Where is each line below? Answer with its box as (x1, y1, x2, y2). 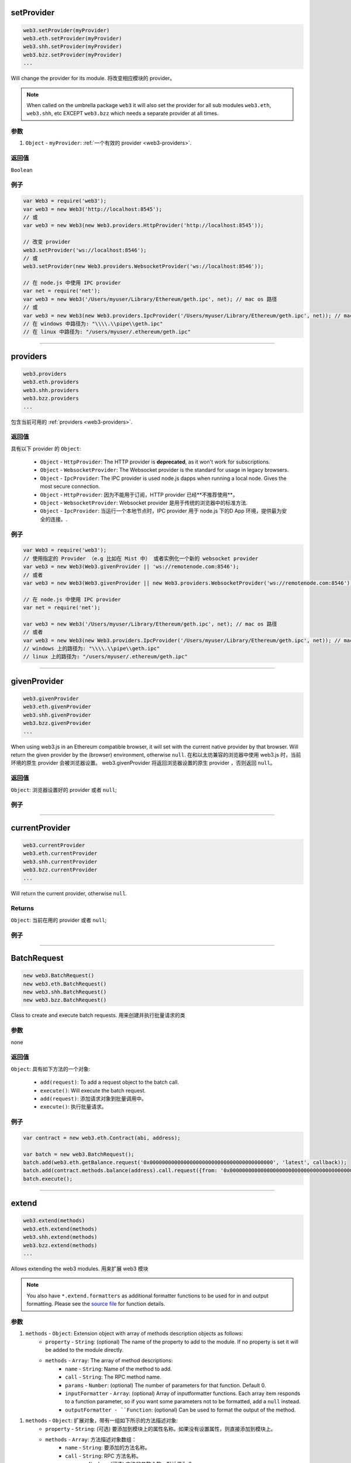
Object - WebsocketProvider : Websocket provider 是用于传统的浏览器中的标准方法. (40, 499, 248, 506)
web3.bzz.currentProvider (23, 867, 98, 873)
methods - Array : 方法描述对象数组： (45, 1435, 137, 1443)
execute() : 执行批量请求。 (40, 1103, 107, 1110)
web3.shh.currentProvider (23, 858, 98, 865)
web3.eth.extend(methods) (23, 1225, 98, 1232)
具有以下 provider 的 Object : (11, 445, 81, 452)
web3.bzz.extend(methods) (23, 1242, 98, 1249)
